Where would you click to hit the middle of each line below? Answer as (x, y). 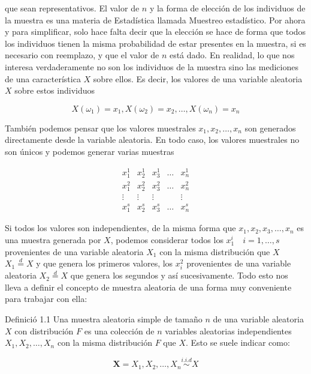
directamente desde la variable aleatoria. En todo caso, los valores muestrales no (152, 140)
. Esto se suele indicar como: (238, 342)
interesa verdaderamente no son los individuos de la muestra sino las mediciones (152, 66)
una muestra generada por (53, 239)
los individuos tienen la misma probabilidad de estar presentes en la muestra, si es (155, 43)
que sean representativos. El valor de (72, 8)
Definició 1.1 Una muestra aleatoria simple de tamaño (104, 319)
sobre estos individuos (55, 90)
